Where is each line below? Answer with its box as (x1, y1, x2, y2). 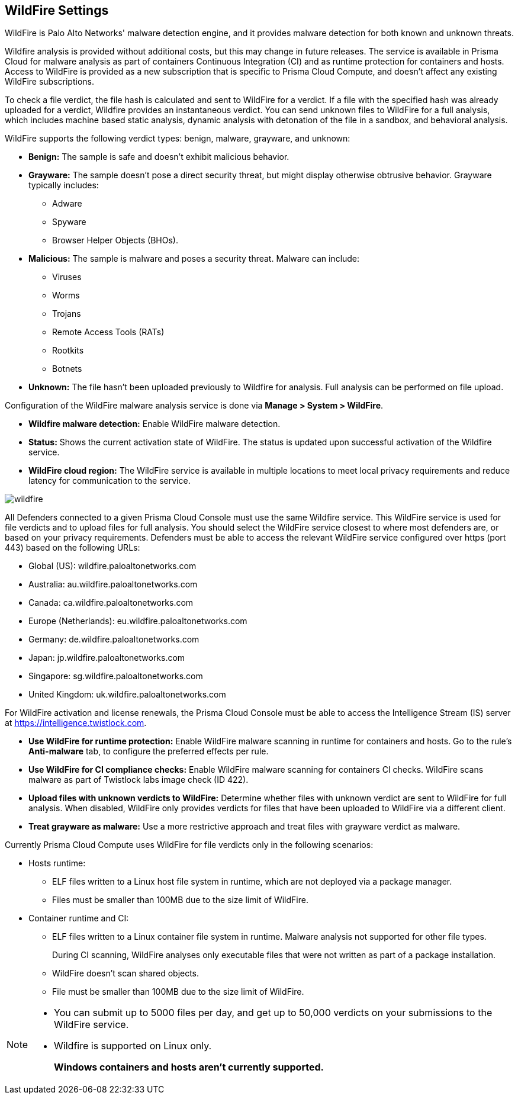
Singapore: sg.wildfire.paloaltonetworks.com (28, 671, 203, 682)
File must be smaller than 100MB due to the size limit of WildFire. (52, 986, 304, 997)
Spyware (52, 217, 86, 227)
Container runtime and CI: (28, 913, 129, 924)
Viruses (52, 272, 82, 282)
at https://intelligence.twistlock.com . (5, 718, 147, 728)
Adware (52, 198, 82, 209)
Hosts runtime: (28, 858, 86, 869)
